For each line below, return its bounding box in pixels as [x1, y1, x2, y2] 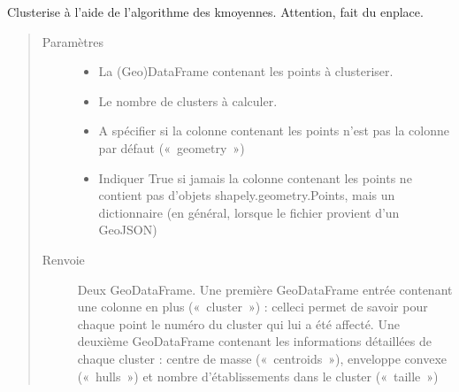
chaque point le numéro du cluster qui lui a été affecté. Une [77, 314, 400, 333]
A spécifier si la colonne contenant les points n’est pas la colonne [98, 121, 449, 140]
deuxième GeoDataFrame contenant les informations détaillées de [77, 332, 432, 350]
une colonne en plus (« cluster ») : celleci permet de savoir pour [77, 297, 428, 316]
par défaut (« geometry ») [98, 138, 245, 157]
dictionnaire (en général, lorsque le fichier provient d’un [98, 203, 400, 221]
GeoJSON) [98, 220, 157, 239]
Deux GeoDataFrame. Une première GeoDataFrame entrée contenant [77, 280, 453, 298]
